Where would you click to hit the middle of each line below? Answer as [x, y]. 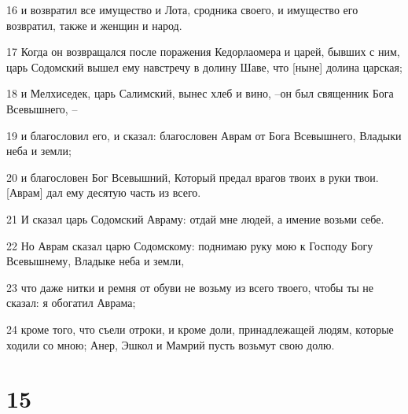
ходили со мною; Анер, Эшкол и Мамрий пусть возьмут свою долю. [171, 344]
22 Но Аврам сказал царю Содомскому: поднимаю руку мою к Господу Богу [190, 245]
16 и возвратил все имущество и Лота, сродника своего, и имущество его [182, 9]
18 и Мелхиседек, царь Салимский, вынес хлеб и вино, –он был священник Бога [200, 93]
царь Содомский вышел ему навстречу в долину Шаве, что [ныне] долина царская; [204, 67]
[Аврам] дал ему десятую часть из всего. [104, 192]
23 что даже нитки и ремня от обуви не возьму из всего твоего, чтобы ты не [190, 287]
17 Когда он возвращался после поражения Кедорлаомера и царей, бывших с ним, [203, 52]
